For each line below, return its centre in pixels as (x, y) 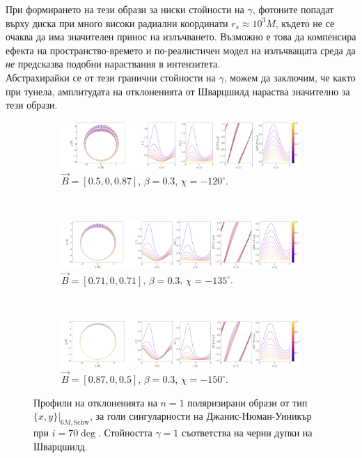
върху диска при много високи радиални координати (117, 23)
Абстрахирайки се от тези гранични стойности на (111, 77)
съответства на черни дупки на (247, 433)
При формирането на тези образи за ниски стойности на (125, 9)
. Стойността (125, 433)
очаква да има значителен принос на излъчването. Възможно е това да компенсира (181, 37)
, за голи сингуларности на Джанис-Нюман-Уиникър (200, 416)
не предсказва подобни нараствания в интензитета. (113, 64)
